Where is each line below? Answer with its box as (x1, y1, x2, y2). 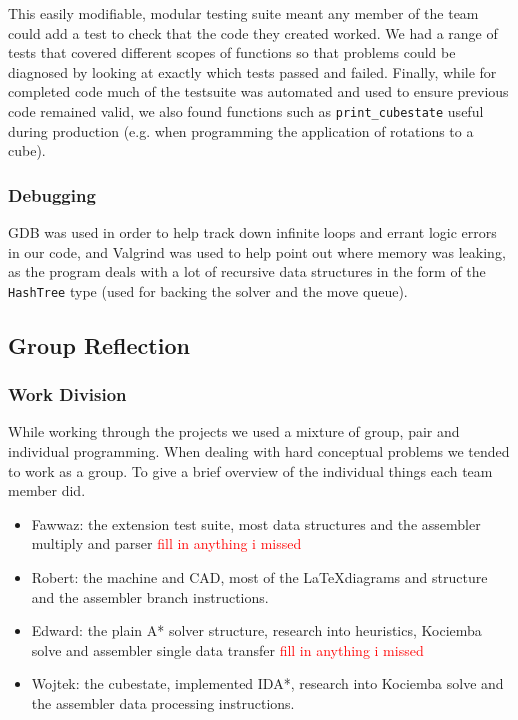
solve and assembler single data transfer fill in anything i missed (31, 639, 424, 660)
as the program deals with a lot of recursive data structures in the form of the (8, 261, 486, 282)
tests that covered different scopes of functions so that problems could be (8, 42, 456, 63)
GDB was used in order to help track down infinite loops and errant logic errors (8, 222, 497, 243)
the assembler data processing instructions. (31, 693, 295, 713)
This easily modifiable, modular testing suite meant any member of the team (8, 3, 479, 23)
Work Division (8, 382, 127, 407)
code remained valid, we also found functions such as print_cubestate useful (8, 100, 484, 121)
